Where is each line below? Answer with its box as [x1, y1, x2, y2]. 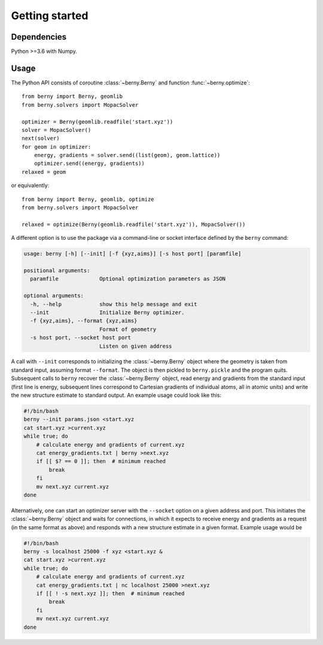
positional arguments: [23, 267, 90, 274]
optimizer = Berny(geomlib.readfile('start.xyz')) [22, 118, 173, 125]
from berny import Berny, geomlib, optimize [22, 195, 155, 203]
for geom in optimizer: [22, 143, 92, 150]
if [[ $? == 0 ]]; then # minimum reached [36, 458, 166, 465]
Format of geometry [99, 325, 157, 333]
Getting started [11, 9, 89, 22]
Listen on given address [99, 342, 172, 349]
